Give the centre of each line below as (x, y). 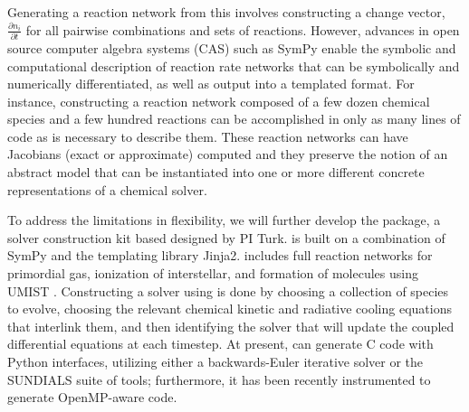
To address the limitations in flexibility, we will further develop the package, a (224, 220)
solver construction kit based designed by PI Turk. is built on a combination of (226, 237)
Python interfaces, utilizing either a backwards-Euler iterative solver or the (215, 361)
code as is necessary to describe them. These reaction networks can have (208, 136)
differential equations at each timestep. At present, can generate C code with (220, 344)
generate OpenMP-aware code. (92, 397)
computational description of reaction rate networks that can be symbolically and (234, 66)
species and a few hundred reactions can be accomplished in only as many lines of (234, 119)
